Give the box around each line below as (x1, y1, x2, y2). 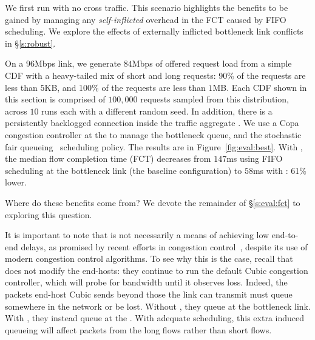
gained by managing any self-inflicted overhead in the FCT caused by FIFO (5, 13, 286, 25)
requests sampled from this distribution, (140, 93, 289, 105)
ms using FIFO (226, 152, 283, 165)
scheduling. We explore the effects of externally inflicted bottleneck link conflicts (5, 25, 303, 38)
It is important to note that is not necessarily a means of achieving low (5, 228, 269, 241)
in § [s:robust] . (5, 36, 56, 49)
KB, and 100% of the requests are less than (44, 81, 206, 93)
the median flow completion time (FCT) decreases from (5, 152, 211, 165)
